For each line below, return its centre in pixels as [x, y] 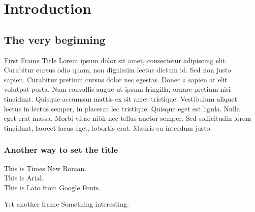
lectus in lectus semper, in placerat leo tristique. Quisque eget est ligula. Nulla [122, 108]
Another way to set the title [61, 150]
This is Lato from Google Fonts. [52, 187]
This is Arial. [24, 178]
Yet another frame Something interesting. [66, 204]
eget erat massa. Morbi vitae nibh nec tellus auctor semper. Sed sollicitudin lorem [127, 118]
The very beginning [55, 39]
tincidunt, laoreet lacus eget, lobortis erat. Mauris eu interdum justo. [108, 127]
